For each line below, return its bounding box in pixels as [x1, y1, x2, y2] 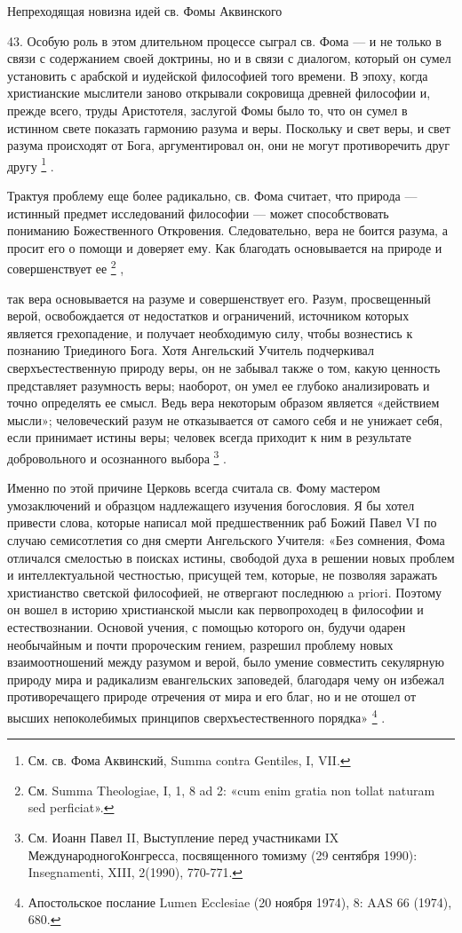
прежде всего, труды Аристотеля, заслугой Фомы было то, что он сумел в [7, 100, 408, 119]
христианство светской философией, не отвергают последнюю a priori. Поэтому [7, 582, 442, 601]
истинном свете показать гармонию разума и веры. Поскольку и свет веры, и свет [7, 118, 450, 137]
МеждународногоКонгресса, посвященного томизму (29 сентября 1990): [28, 845, 418, 864]
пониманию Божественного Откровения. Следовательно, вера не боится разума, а [7, 221, 448, 240]
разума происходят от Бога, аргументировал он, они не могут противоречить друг [7, 136, 450, 154]
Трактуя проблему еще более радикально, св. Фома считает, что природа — [7, 186, 418, 204]
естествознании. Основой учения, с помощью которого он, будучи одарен [7, 617, 406, 636]
